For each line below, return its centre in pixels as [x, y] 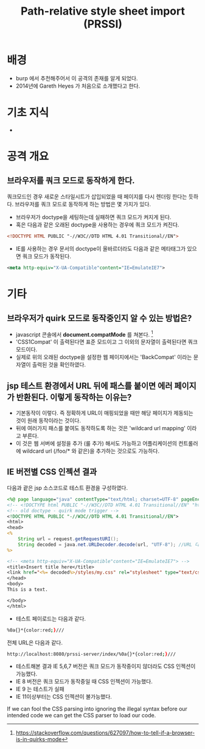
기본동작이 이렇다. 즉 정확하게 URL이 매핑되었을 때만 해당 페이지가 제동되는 [104, 413]
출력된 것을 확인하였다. [59, 365]
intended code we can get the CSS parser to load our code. [82, 716]
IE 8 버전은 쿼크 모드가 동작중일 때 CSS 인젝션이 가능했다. [84, 681]
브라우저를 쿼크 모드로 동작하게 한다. [71, 181]
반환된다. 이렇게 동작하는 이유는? [74, 397]
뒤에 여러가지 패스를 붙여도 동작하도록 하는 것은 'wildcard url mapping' [101, 428]
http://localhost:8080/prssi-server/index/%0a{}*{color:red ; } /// [91, 654]
